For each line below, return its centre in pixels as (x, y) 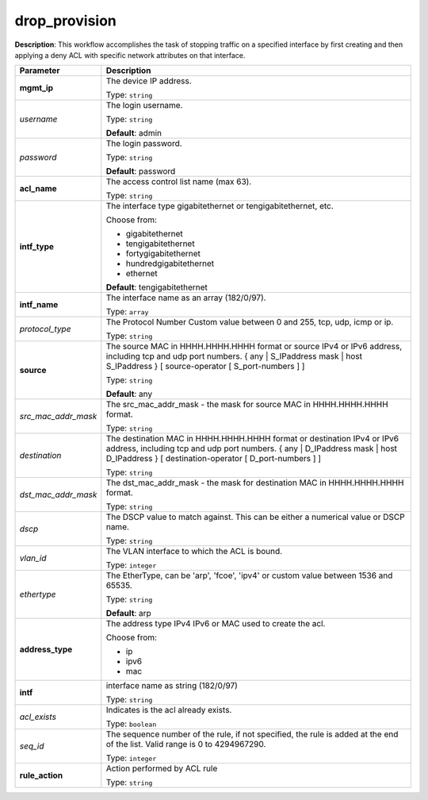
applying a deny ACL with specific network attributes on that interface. (130, 55)
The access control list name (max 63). (179, 182)
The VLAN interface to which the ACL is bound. (194, 552)
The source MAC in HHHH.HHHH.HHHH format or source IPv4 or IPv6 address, (254, 347)
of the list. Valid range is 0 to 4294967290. (186, 744)
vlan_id (33, 558)
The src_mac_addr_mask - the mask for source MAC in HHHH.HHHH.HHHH (247, 405)
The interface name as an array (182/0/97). (186, 298)
